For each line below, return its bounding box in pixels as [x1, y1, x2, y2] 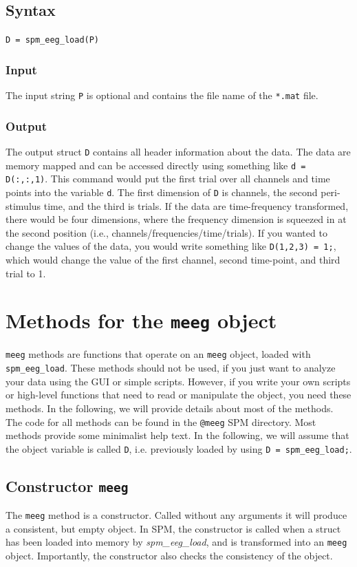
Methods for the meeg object [6, 306, 277, 334]
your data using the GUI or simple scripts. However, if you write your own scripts [6, 374, 351, 388]
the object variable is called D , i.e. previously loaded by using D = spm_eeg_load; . [6, 441, 352, 456]
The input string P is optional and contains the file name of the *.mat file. [6, 88, 318, 103]
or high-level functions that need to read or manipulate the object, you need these [6, 387, 351, 402]
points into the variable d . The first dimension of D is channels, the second [6, 184, 318, 199]
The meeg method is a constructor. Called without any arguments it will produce [6, 508, 347, 522]
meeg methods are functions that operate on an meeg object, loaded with [6, 347, 311, 361]
